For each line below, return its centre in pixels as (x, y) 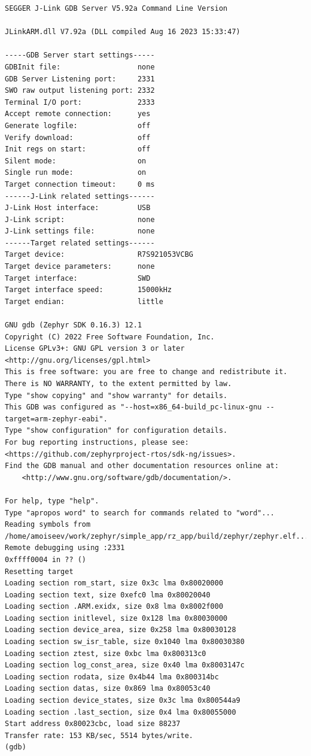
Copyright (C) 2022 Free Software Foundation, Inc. (110, 337)
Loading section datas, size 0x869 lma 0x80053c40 (108, 689)
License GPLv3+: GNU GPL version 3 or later (95, 349)
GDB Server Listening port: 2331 (80, 79)
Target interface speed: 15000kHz (89, 290)
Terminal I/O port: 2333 (80, 102)
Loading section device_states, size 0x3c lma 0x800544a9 (123, 701)
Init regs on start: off (78, 149)
